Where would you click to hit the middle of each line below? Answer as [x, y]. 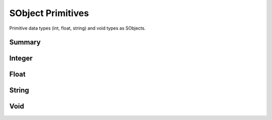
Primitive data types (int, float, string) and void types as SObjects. [78, 28]
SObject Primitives [49, 13]
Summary [25, 42]
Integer [21, 58]
